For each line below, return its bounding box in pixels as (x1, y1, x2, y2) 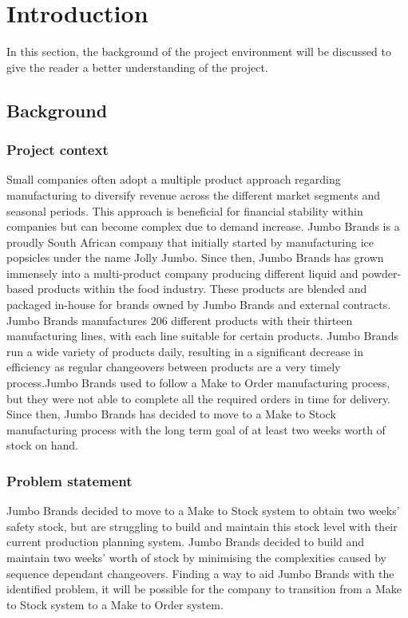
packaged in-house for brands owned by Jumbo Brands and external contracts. (6, 296, 391, 313)
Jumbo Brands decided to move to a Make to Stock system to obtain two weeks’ (6, 502, 400, 519)
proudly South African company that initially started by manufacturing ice (6, 233, 374, 250)
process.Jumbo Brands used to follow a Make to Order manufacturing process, (6, 374, 390, 391)
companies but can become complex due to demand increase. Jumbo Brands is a (6, 218, 400, 235)
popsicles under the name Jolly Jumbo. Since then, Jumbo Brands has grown (6, 249, 384, 266)
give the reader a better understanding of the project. (6, 58, 268, 75)
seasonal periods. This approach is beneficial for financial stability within (6, 202, 363, 219)
